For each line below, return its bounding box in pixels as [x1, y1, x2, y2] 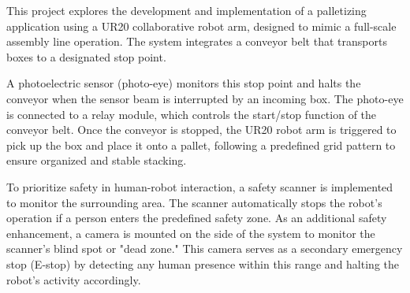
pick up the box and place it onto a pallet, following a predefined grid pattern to [6, 136, 396, 153]
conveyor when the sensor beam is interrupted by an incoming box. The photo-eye [6, 90, 404, 106]
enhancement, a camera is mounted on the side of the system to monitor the [6, 224, 375, 241]
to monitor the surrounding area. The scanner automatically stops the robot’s [6, 194, 382, 210]
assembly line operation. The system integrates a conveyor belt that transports [6, 33, 387, 50]
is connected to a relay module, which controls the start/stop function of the [6, 106, 377, 122]
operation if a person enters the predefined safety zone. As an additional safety [6, 210, 387, 226]
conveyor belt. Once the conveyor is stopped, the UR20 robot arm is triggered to [6, 121, 397, 138]
